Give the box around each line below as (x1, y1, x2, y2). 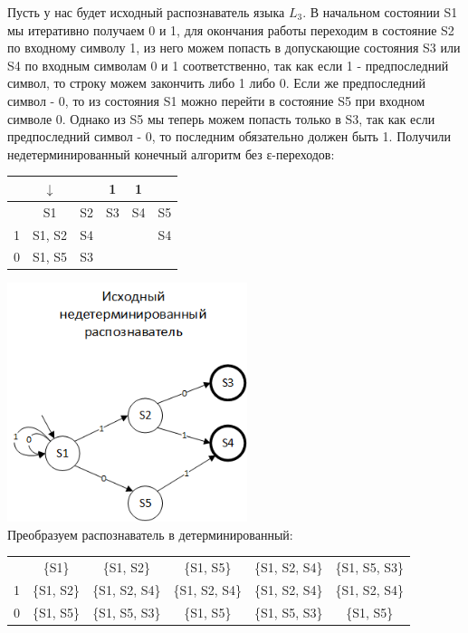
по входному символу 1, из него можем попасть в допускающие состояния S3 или (7, 38, 461, 57)
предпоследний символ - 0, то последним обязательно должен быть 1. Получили (7, 127, 452, 146)
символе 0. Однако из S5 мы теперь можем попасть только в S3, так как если (7, 109, 435, 128)
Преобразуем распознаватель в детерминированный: (7, 524, 293, 543)
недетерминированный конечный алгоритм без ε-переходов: (7, 144, 335, 163)
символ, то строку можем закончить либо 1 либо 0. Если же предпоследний (7, 73, 425, 92)
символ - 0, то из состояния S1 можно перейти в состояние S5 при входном (7, 91, 425, 110)
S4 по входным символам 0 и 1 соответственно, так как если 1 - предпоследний (7, 55, 449, 74)
